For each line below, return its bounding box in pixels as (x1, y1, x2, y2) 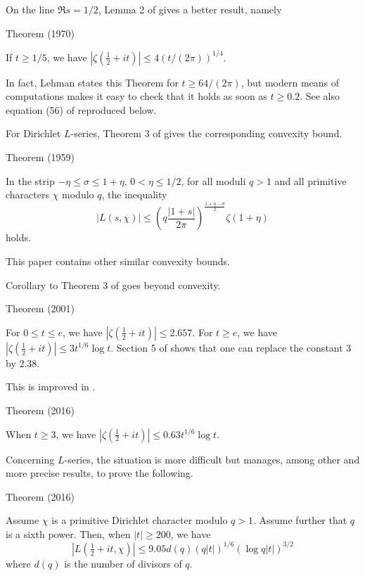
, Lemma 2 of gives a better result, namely (98, 2, 282, 16)
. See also (300, 89, 340, 103)
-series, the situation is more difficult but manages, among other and (64, 452, 360, 466)
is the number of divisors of (64, 556, 182, 570)
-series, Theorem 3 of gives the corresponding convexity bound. (70, 126, 342, 141)
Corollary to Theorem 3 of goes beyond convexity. (6, 277, 221, 292)
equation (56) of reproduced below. (6, 102, 157, 117)
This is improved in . (6, 379, 96, 394)
